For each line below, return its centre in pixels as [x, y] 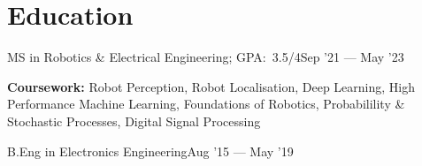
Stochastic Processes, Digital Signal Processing [134, 121]
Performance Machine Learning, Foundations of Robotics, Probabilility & [206, 104]
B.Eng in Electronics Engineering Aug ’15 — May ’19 [150, 151]
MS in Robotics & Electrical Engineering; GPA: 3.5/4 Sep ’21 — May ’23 [206, 57]
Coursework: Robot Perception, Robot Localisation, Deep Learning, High [211, 86]
